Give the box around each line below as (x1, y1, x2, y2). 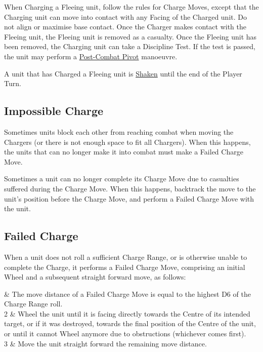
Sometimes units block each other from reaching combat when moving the (4, 126, 234, 137)
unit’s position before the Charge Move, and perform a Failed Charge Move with (4, 193, 254, 204)
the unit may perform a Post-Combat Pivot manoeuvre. (4, 51, 178, 61)
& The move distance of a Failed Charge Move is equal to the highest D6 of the (4, 288, 251, 299)
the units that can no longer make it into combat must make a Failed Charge (4, 146, 243, 157)
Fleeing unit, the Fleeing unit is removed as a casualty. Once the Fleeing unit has (4, 31, 257, 42)
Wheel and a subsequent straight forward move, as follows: (4, 271, 186, 282)
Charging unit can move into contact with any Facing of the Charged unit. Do (4, 11, 247, 22)
